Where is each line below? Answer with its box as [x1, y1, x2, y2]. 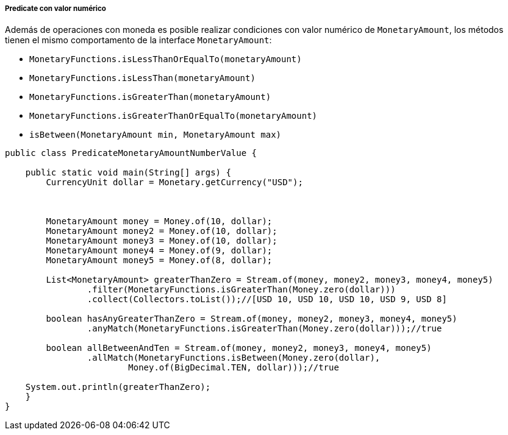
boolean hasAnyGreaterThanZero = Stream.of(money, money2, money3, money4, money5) [46, 314, 457, 324]
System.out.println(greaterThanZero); [25, 382, 211, 392]
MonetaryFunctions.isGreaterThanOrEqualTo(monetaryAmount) [29, 111, 318, 121]
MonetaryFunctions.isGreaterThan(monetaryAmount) [29, 92, 271, 102]
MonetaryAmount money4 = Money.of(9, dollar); [46, 246, 273, 256]
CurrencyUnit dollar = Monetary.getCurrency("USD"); [46, 177, 303, 188]
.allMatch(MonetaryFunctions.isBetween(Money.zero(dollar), [87, 353, 381, 363]
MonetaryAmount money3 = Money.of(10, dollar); [46, 236, 277, 246]
